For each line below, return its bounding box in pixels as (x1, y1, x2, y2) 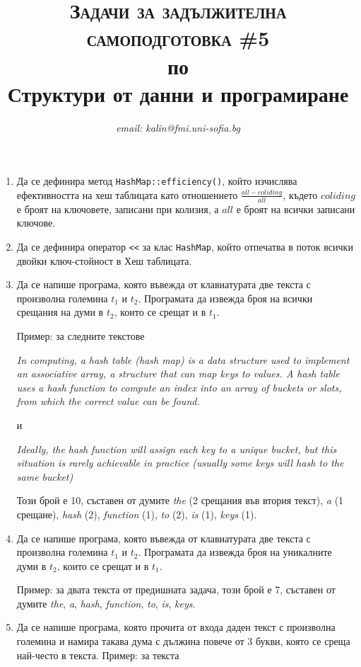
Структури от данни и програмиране (7, 79, 349, 108)
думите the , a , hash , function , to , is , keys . (16, 595, 196, 610)
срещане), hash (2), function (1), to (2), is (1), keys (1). (16, 506, 257, 521)
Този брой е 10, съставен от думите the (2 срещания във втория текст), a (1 (16, 493, 344, 508)
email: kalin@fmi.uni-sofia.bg (116, 120, 240, 135)
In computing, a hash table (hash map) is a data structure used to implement (16, 352, 350, 367)
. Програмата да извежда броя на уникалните (138, 545, 332, 559)
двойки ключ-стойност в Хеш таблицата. (16, 253, 192, 268)
